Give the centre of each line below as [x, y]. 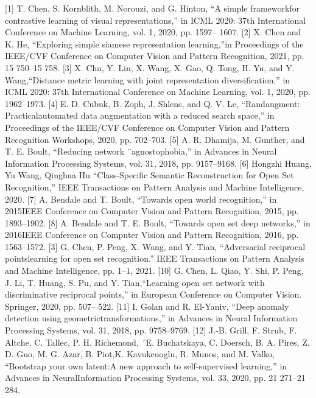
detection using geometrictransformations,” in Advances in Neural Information [151, 318]
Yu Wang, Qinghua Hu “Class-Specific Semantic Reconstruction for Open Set [149, 175]
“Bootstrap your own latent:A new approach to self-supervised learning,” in [146, 365]
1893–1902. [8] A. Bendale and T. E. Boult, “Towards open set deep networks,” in [158, 222]
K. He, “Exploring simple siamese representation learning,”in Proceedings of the [154, 44]
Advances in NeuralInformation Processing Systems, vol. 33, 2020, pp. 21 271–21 [155, 378]
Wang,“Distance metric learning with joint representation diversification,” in [148, 79]
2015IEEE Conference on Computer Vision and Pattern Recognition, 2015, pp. [152, 211]
